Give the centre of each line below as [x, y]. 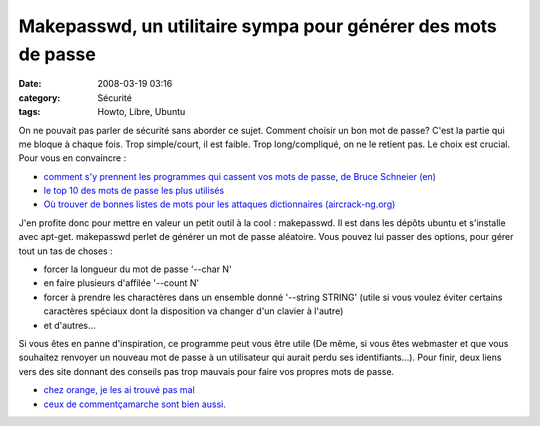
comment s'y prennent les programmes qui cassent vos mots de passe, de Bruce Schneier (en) [240, 176]
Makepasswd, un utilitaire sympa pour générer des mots [257, 26]
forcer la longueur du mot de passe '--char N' [137, 269]
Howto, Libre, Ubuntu [141, 112]
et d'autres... [69, 325]
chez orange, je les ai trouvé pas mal [119, 390]
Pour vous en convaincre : [72, 158]
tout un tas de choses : [66, 251]
